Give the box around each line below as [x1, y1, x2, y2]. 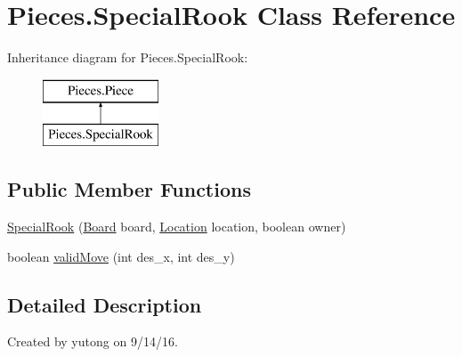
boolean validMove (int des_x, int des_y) [7, 247, 235, 265]
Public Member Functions [7, 175, 251, 203]
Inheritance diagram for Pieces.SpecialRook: [7, 48, 248, 67]
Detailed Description [7, 290, 202, 318]
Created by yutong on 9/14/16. [7, 332, 178, 351]
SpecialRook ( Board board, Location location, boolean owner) [7, 217, 346, 236]
